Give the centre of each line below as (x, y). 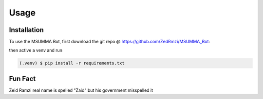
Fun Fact (22, 78)
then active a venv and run (36, 50)
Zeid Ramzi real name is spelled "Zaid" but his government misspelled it (81, 90)
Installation (26, 30)
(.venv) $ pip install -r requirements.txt (72, 63)
